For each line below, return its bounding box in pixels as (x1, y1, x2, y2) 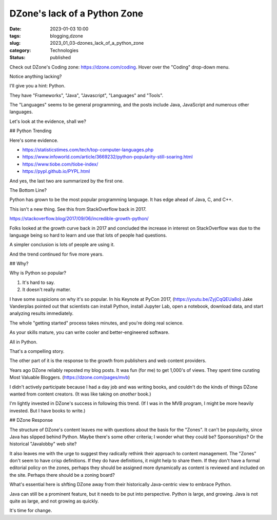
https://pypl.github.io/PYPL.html (22, 168, 90, 174)
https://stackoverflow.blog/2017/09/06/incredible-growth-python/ (9, 216, 149, 222)
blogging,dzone (50, 32, 83, 39)
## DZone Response (9, 417, 53, 423)
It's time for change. (9, 507, 52, 514)
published (50, 55, 71, 61)
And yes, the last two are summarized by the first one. (9, 177, 124, 184)
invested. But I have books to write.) (9, 407, 86, 414)
